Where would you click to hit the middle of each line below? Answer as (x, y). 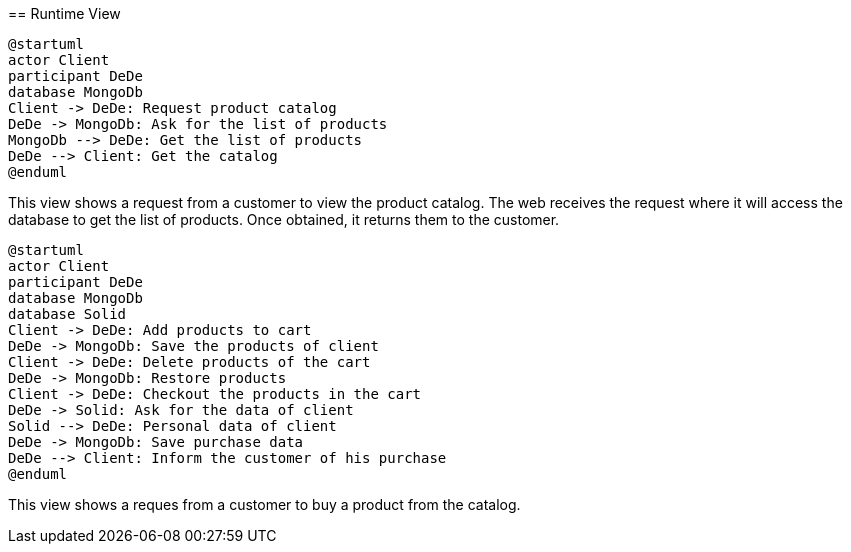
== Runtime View (64, 13)
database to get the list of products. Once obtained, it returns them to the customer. (284, 219)
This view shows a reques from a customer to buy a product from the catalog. (264, 504)
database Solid (67, 314)
